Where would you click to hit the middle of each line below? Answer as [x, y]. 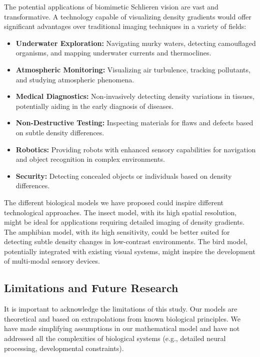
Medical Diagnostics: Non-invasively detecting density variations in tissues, [135, 96]
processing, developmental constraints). [64, 348]
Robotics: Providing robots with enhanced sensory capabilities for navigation [136, 149]
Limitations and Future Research [91, 288]
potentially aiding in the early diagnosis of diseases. [94, 106]
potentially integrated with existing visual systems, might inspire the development [130, 251]
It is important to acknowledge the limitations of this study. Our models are [121, 309]
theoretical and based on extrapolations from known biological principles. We [122, 318]
